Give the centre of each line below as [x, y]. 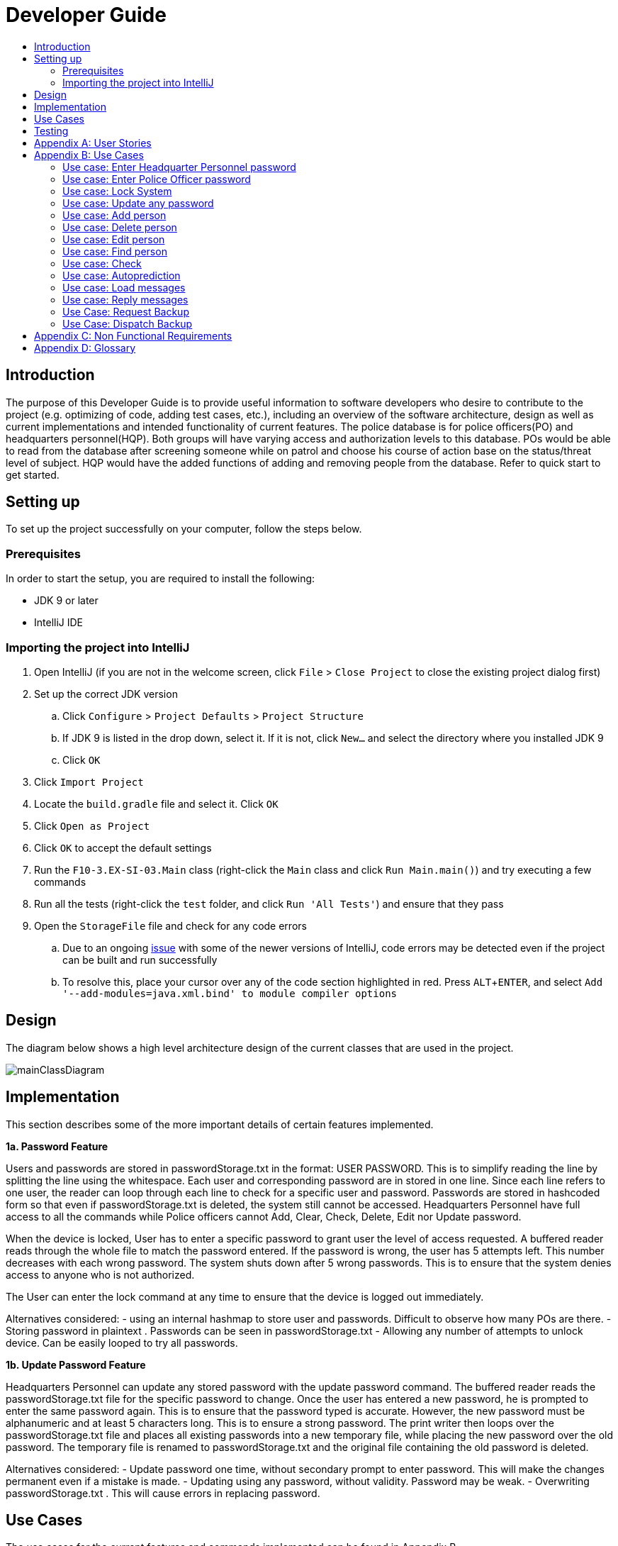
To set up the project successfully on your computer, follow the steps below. [184, 529]
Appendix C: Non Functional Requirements [133, 335]
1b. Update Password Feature [76, 1364]
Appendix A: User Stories [93, 143]
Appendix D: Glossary [85, 347]
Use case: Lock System [117, 191]
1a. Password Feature [57, 1146]
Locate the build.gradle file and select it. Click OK [156, 803]
